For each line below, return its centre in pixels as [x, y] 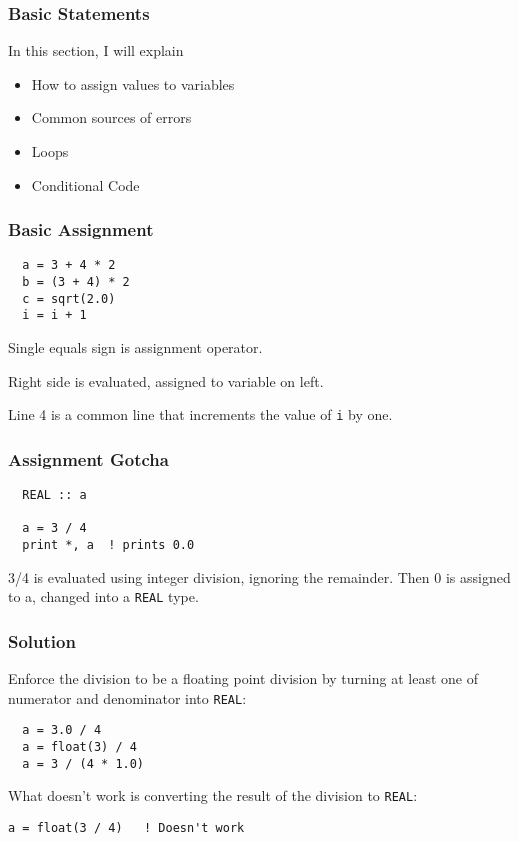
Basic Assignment [81, 229]
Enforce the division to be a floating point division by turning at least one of [243, 678]
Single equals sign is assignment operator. [135, 347]
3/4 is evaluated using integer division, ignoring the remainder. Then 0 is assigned [259, 576]
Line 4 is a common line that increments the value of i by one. [200, 414]
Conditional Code [85, 184]
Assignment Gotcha [88, 458]
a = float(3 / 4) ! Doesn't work [126, 828]
